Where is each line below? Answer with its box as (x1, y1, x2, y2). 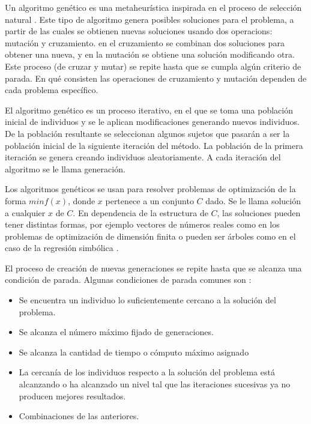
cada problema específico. (5, 83, 98, 96)
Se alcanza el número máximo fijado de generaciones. (19, 326, 214, 338)
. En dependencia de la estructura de (73, 206, 208, 219)
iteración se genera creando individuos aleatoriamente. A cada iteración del (5, 151, 281, 163)
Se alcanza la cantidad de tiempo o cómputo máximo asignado (19, 345, 249, 358)
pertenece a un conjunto (105, 194, 194, 207)
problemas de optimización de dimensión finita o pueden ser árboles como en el (5, 229, 296, 242)
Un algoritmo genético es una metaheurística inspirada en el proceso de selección (5, 1, 302, 13)
